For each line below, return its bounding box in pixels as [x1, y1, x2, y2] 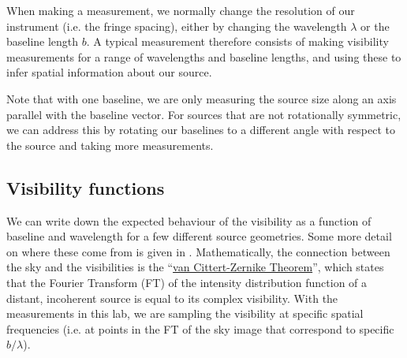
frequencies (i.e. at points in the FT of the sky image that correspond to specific [6, 320, 394, 337]
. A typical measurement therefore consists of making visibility [86, 33, 389, 50]
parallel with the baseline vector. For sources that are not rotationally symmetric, [6, 106, 401, 122]
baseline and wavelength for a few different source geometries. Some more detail [6, 228, 392, 244]
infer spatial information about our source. [6, 64, 212, 80]
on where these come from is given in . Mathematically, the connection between [6, 243, 390, 259]
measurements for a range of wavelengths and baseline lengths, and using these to [6, 48, 401, 65]
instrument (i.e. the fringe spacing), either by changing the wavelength [6, 17, 347, 34]
